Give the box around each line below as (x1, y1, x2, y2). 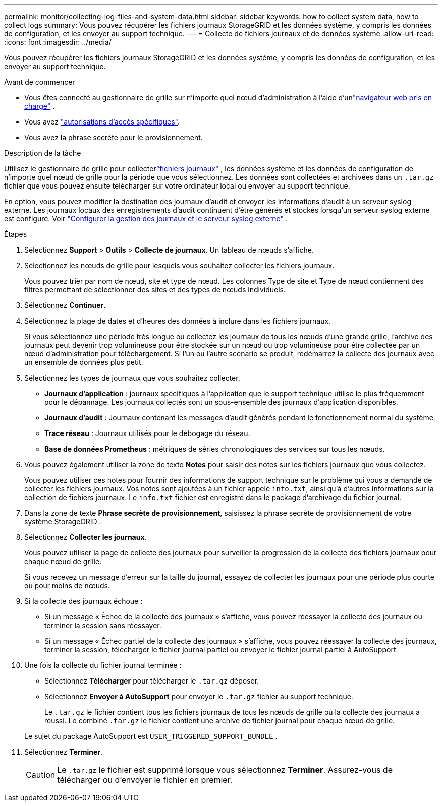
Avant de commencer (4, 78, 75, 86)
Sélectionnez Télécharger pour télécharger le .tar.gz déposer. (44, 676, 259, 685)
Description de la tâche (4, 149, 81, 157)
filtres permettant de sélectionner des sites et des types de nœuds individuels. (24, 285, 286, 294)
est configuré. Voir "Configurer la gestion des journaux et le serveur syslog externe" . (4, 214, 288, 223)
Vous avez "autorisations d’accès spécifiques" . (24, 117, 180, 126)
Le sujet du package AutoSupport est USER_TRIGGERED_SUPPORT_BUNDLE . (24, 732, 278, 740)
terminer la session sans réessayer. (44, 621, 161, 630)
